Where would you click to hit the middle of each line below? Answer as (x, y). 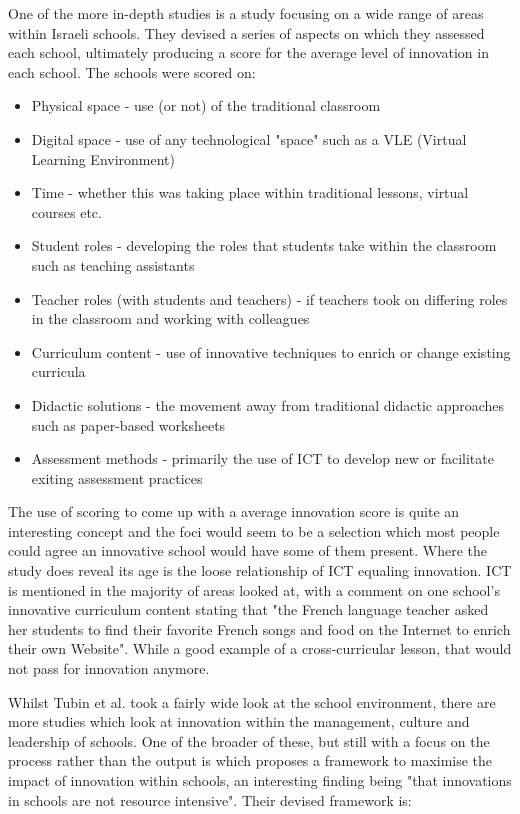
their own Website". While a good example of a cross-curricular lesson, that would (260, 648)
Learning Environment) (103, 158)
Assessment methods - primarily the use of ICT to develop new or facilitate (262, 458)
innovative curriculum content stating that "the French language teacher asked (248, 609)
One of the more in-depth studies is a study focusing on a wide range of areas (246, 13)
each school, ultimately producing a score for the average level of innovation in (248, 52)
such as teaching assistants (113, 264)
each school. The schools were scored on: (132, 71)
